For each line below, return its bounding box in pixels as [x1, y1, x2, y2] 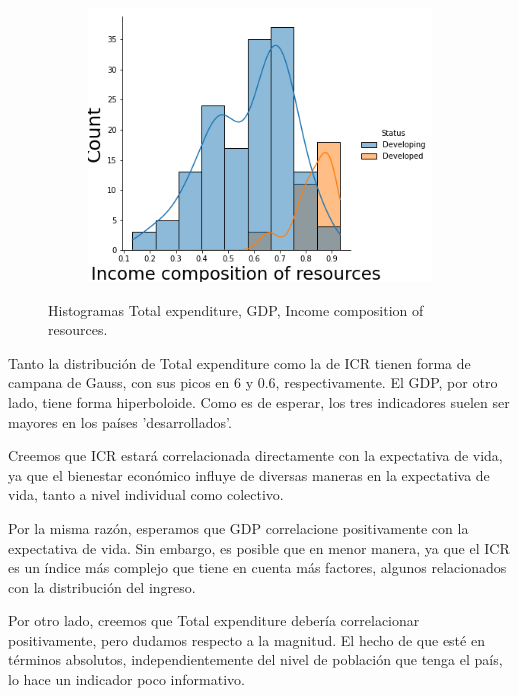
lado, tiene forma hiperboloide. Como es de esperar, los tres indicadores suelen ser [8, 391, 510, 412]
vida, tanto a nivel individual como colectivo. [8, 484, 284, 505]
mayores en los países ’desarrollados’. [8, 411, 232, 432]
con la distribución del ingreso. [8, 576, 196, 597]
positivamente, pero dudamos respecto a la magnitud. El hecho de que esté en [8, 629, 485, 650]
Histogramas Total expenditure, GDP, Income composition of [48, 299, 424, 320]
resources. [48, 319, 108, 340]
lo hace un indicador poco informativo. [8, 669, 245, 690]
